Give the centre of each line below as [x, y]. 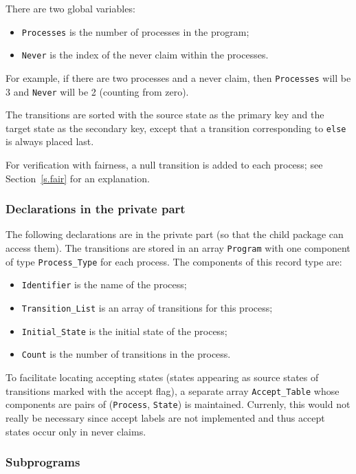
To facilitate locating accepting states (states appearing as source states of [162, 377]
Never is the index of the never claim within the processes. [145, 55]
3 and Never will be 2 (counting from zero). [97, 91]
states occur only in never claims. [76, 431]
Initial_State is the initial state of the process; [124, 331]
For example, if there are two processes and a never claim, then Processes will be [178, 77]
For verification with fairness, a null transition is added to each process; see [164, 165]
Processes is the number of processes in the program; [135, 31]
